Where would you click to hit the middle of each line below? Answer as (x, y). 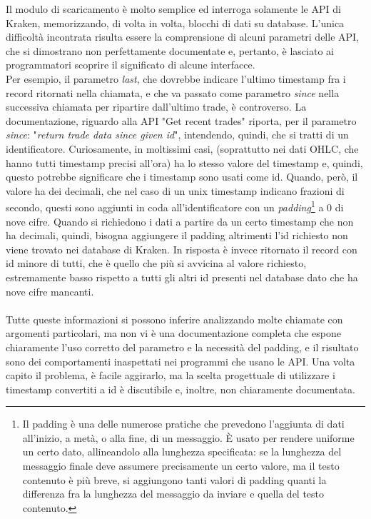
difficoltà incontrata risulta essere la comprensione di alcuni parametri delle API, (183, 37)
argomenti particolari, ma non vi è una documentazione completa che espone (173, 333)
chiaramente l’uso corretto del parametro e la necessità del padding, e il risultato (182, 347)
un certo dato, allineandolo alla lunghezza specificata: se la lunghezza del (182, 452)
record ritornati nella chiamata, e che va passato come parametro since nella (173, 92)
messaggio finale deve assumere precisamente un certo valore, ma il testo (181, 466)
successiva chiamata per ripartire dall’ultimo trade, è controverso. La (156, 107)
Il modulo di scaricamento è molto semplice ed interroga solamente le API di (173, 9)
